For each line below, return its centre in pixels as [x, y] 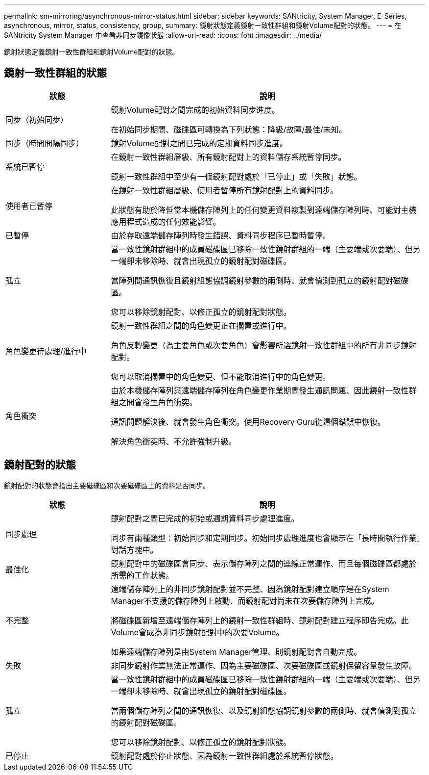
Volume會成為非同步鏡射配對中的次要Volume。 [197, 632]
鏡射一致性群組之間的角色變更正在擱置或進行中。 [201, 325]
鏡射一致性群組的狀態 [55, 73]
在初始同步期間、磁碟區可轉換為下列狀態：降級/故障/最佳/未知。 [229, 129]
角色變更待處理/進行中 [46, 351]
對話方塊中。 [134, 550]
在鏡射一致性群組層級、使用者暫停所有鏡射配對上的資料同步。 [225, 190]
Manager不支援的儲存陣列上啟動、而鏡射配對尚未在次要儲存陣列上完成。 [245, 601]
